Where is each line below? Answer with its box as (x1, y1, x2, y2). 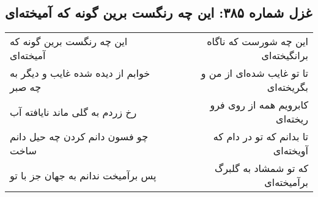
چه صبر (10, 80, 42, 95)
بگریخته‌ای (267, 80, 308, 95)
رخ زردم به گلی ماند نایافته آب (10, 104, 137, 119)
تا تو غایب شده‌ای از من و (201, 66, 308, 81)
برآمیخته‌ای (264, 175, 308, 190)
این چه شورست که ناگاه (207, 34, 308, 49)
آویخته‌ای (273, 143, 308, 158)
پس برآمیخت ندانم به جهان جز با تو (10, 168, 157, 182)
